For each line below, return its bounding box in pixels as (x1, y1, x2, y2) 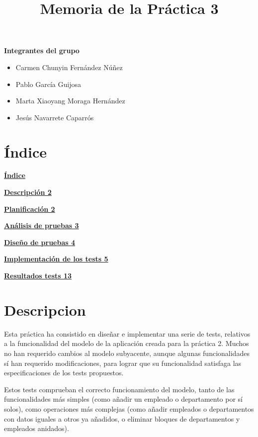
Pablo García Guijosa (15, 79, 81, 89)
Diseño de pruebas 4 (4, 237, 76, 247)
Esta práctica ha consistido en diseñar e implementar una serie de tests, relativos (4, 328, 251, 339)
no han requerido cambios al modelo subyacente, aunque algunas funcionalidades (4, 348, 250, 358)
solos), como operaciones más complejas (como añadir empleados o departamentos (4, 403, 254, 414)
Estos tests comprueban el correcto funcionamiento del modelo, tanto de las (4, 384, 235, 394)
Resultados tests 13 (4, 270, 72, 281)
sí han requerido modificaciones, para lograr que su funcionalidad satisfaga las (4, 357, 242, 368)
